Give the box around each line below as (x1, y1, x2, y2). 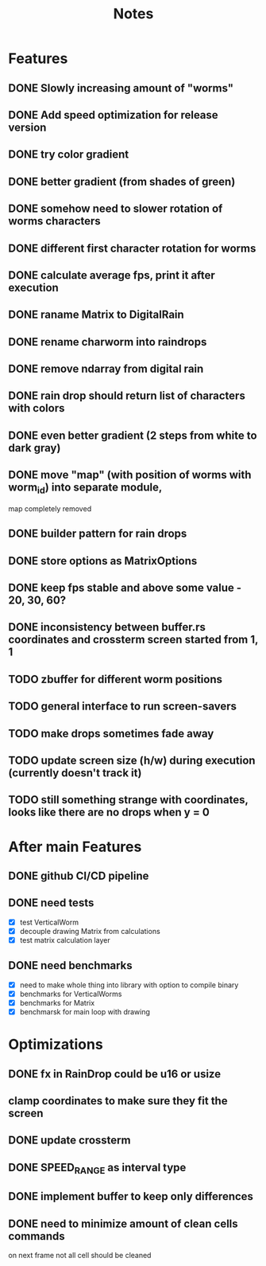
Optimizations (8, 1036, 103, 1053)
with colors (8, 401, 65, 415)
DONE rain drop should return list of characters (8, 389, 246, 403)
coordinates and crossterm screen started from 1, (8, 633, 259, 647)
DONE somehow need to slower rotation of (8, 202, 223, 216)
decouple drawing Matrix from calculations (19, 926, 160, 936)
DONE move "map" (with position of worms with (8, 468, 252, 482)
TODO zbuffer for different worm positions (8, 672, 223, 686)
